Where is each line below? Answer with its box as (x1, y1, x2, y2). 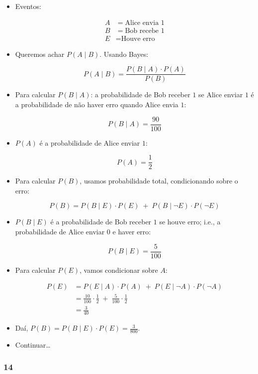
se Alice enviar (198, 89, 243, 100)
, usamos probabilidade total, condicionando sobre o (80, 176, 238, 186)
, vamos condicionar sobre (80, 264, 158, 275)
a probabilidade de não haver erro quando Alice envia (15, 99, 178, 109)
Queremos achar (15, 48, 65, 59)
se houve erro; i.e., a (159, 216, 221, 227)
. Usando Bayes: (99, 48, 149, 59)
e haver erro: (112, 226, 151, 237)
